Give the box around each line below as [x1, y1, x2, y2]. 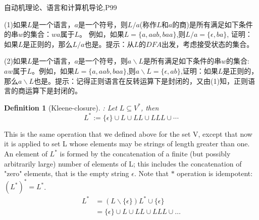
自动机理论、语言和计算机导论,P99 [4, 2, 117, 12]
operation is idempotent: [177, 168, 253, 179]
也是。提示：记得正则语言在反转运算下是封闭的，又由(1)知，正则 [34, 75, 248, 86]
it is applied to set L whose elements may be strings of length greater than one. [4, 138, 250, 149]
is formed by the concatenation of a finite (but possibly [60, 148, 231, 159]
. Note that [134, 168, 169, 179]
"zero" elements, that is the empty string [4, 168, 129, 179]
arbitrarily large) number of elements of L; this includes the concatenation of [4, 158, 242, 169]
